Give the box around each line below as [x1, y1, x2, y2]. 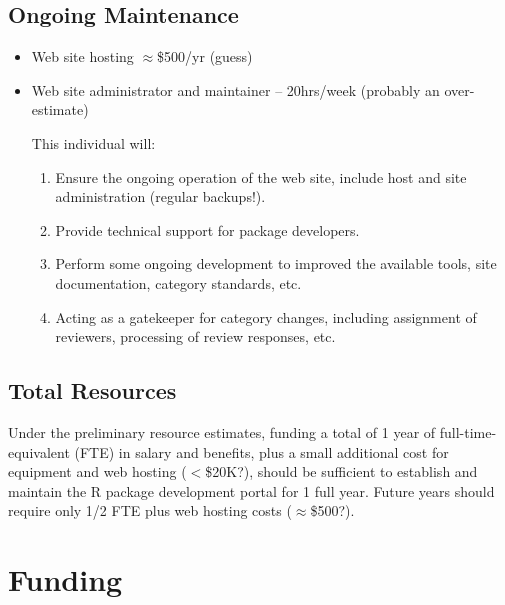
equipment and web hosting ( [8, 461, 187, 482]
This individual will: [31, 132, 156, 153]
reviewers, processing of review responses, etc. [55, 326, 336, 347]
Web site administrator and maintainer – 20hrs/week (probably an [31, 79, 440, 100]
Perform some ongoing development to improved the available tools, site [55, 253, 497, 274]
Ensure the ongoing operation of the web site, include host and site [55, 166, 467, 187]
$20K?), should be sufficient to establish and [205, 461, 478, 482]
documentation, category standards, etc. [55, 272, 302, 293]
